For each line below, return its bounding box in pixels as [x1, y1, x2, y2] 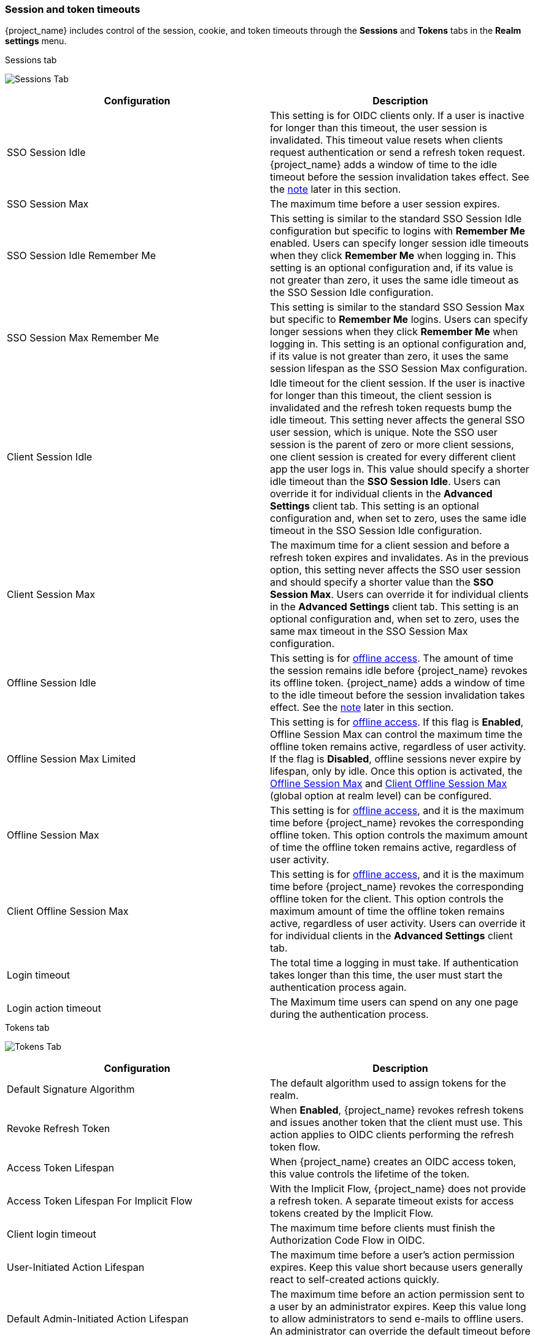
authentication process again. [270, 981, 407, 994]
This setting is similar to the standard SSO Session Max [270, 301, 525, 314]
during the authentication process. [270, 1008, 429, 1021]
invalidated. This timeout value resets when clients [270, 134, 503, 147]
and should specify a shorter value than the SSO [270, 576, 494, 589]
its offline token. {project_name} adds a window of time [270, 677, 525, 689]
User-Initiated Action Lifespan [7, 1261, 145, 1274]
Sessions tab [5, 55, 57, 66]
